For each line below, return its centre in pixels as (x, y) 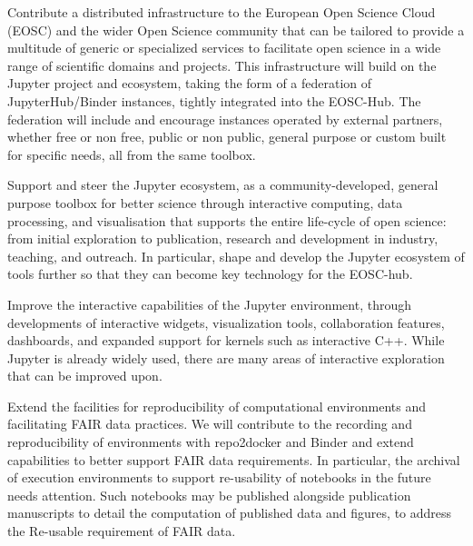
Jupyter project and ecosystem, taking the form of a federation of (190, 83)
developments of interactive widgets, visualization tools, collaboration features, (226, 322)
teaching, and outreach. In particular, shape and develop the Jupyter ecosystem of (236, 256)
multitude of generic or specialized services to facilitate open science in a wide (224, 48)
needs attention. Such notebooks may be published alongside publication (209, 495)
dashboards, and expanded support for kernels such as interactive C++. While (226, 340)
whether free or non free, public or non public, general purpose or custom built (227, 137)
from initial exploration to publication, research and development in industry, (223, 238)
